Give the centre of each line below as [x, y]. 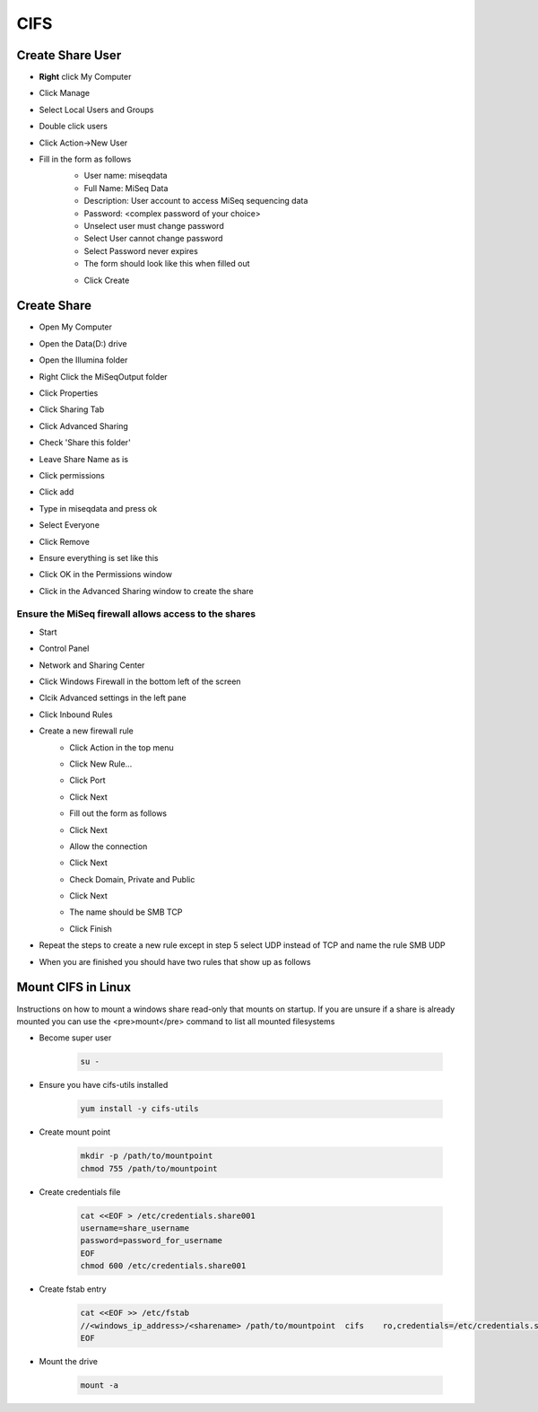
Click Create [107, 280]
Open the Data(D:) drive [83, 343]
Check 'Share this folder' [85, 443]
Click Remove [64, 541]
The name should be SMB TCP [126, 912]
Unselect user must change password [154, 225]
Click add [56, 492]
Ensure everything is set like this [99, 557]
